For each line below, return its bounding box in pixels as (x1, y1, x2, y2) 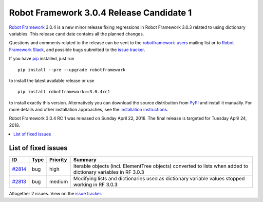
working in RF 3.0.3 (73, 181, 118, 188)
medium (49, 178, 68, 185)
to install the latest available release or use (9, 78, 94, 84)
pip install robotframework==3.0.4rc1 (18, 89, 111, 95)
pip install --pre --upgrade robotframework (18, 67, 126, 72)
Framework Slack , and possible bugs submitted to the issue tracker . (9, 47, 145, 52)
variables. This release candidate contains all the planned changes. (9, 31, 144, 36)
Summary (73, 156, 97, 163)
